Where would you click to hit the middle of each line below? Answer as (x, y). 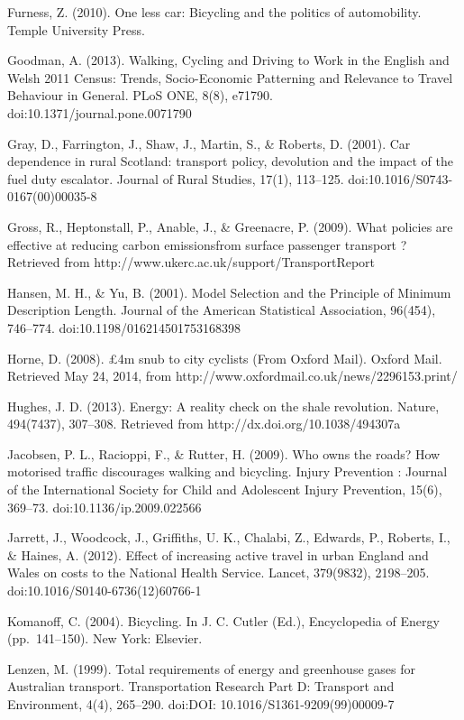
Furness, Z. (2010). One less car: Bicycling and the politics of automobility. (214, 12)
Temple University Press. (76, 29)
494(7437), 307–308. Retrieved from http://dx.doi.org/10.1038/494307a (204, 424)
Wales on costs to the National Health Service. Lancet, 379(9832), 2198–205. (218, 572)
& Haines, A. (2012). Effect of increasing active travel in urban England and (218, 554)
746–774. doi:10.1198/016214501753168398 (124, 327)
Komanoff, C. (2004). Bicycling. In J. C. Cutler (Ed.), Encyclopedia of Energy (223, 620)
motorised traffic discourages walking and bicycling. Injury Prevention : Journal (227, 471)
